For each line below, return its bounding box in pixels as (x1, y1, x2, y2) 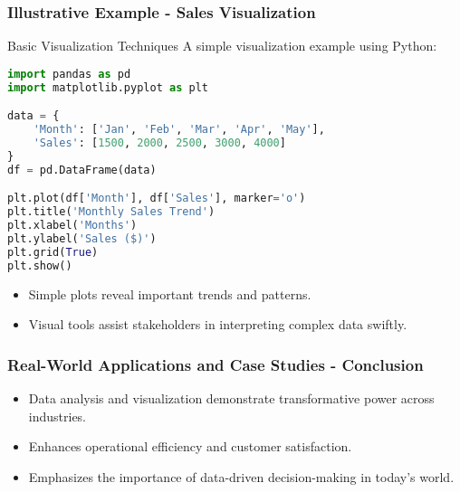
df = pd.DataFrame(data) (7, 163, 157, 176)
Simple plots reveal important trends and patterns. (28, 284, 311, 303)
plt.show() (7, 259, 72, 272)
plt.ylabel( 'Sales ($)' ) (7, 232, 157, 245)
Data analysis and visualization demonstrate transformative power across (28, 388, 435, 407)
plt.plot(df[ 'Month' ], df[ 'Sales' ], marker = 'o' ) (7, 192, 306, 205)
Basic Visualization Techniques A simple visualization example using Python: (7, 36, 437, 55)
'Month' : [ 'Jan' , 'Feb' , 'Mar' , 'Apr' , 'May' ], (33, 123, 325, 137)
